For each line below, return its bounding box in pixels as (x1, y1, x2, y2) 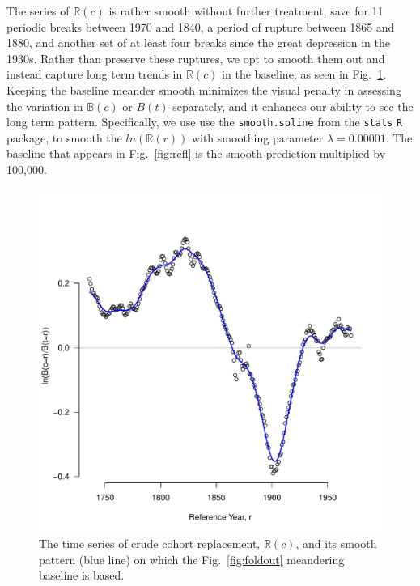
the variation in (6, 97, 83, 114)
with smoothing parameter (191, 129, 324, 146)
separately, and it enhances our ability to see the (172, 97, 414, 114)
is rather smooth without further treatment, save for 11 (108, 2, 384, 19)
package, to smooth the (6, 129, 122, 146)
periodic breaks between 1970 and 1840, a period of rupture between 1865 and (6, 18, 395, 35)
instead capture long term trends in (6, 66, 183, 83)
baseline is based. (39, 567, 125, 584)
